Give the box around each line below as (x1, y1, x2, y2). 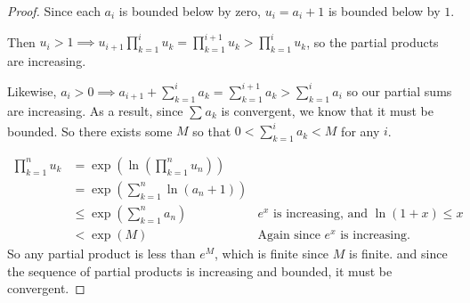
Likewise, (7, 81, 57, 100)
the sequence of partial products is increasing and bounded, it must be (7, 261, 393, 280)
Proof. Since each (7, 2, 101, 20)
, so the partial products (306, 32, 439, 51)
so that (192, 121, 231, 140)
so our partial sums (346, 81, 452, 100)
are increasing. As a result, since (7, 101, 183, 119)
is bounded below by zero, (118, 2, 262, 20)
